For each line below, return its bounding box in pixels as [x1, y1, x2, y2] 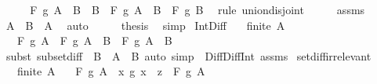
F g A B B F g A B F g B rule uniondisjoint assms [30, 2, 365, 17]
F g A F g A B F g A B [16, 32, 172, 49]
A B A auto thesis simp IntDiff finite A [5, 16, 285, 33]
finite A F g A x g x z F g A [16, 63, 205, 79]
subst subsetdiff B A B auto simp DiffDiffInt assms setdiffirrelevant [5, 47, 372, 64]
